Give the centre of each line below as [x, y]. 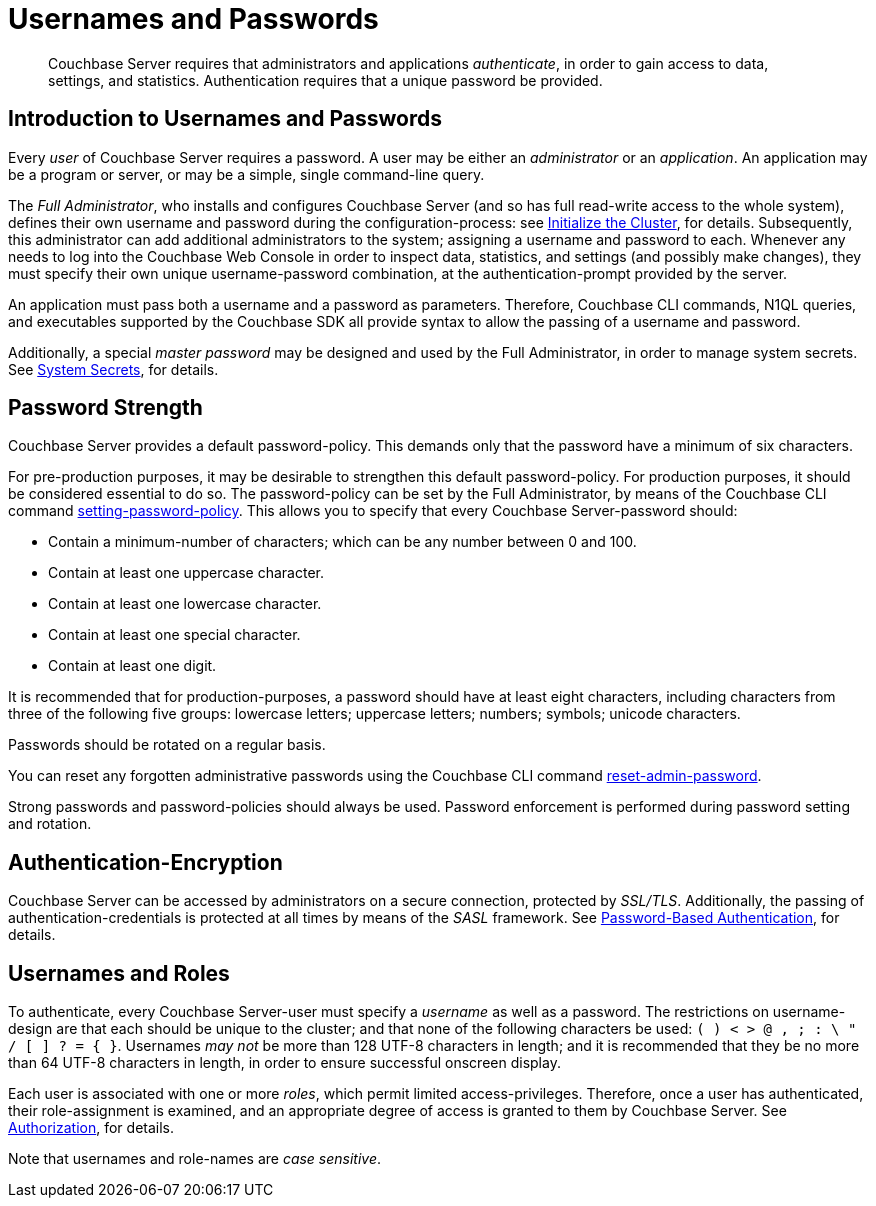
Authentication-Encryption [145, 862]
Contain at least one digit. [132, 666]
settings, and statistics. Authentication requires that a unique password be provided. [325, 80]
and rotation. [50, 824]
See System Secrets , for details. [113, 369]
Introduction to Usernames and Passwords [225, 119]
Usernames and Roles [119, 973]
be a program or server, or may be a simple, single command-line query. [246, 174]
